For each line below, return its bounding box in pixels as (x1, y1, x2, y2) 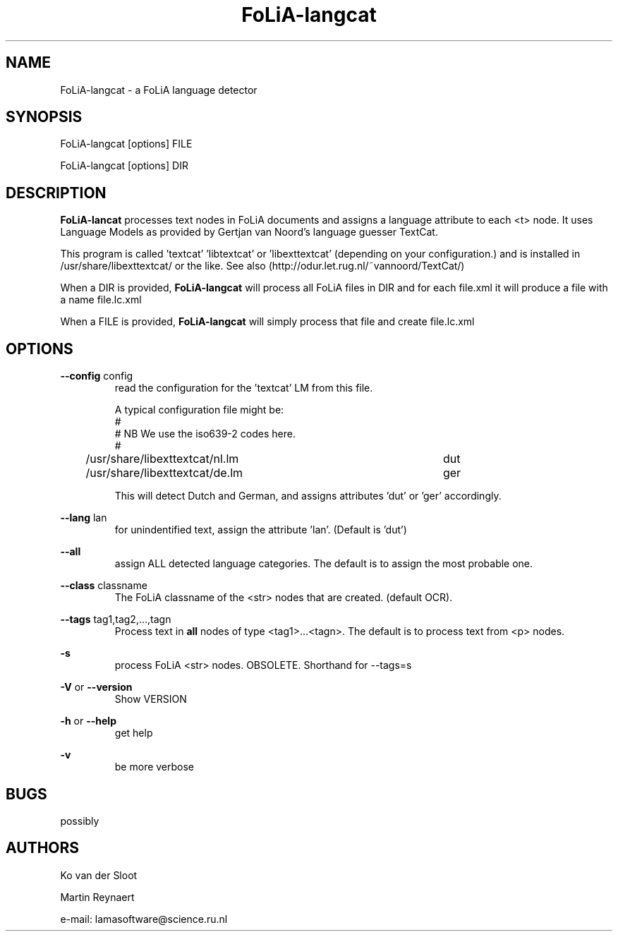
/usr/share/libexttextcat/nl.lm (85, 452, 239, 466)
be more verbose (114, 761, 195, 773)
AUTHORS (6, 839, 80, 857)
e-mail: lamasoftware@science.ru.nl (60, 912, 228, 925)
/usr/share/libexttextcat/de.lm (85, 466, 243, 480)
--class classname (60, 579, 147, 592)
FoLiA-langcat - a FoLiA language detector (60, 83, 257, 96)
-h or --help (60, 715, 116, 727)
